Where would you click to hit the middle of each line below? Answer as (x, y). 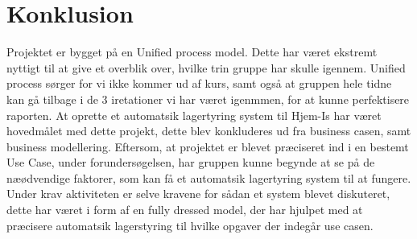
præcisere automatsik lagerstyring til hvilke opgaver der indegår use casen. (190, 225)
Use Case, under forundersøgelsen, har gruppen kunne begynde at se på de (191, 162)
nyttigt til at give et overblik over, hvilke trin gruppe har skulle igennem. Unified (206, 67)
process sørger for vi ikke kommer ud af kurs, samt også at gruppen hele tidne (199, 83)
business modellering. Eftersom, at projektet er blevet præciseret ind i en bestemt (208, 146)
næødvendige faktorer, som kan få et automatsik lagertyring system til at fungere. (209, 177)
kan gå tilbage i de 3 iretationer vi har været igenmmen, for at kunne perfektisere (208, 99)
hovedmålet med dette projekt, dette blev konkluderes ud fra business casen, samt (209, 131)
